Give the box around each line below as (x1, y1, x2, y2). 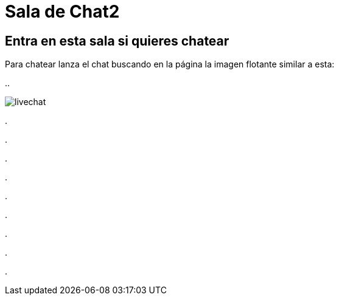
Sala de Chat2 (5, 1, 120, 22)
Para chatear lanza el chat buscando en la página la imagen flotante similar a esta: (5, 59, 335, 70)
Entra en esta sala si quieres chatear (5, 33, 229, 49)
